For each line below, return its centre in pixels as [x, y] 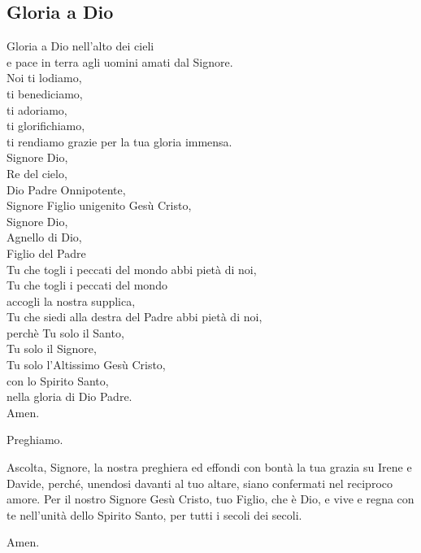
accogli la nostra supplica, [71, 300]
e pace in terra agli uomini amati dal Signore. [120, 61]
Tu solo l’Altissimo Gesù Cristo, [86, 365]
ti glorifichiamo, [46, 126]
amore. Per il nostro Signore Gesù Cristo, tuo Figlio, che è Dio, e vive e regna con [210, 499]
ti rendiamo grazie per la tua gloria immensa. [119, 141]
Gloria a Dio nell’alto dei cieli [80, 46]
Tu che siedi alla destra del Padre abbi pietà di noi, [135, 317]
